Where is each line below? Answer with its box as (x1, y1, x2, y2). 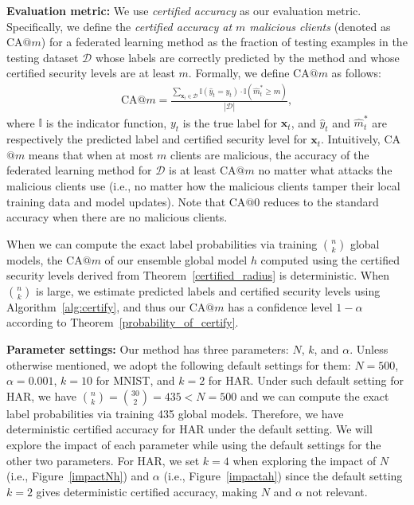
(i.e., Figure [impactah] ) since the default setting (163, 468, 403, 484)
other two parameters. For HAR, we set (6, 452, 200, 468)
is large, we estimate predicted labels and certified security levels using (36, 282, 381, 299)
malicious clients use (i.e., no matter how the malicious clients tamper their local (6, 177, 400, 194)
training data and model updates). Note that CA (6, 193, 246, 209)
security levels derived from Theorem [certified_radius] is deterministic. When (6, 267, 389, 284)
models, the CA (6, 251, 83, 268)
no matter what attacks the (258, 162, 393, 178)
